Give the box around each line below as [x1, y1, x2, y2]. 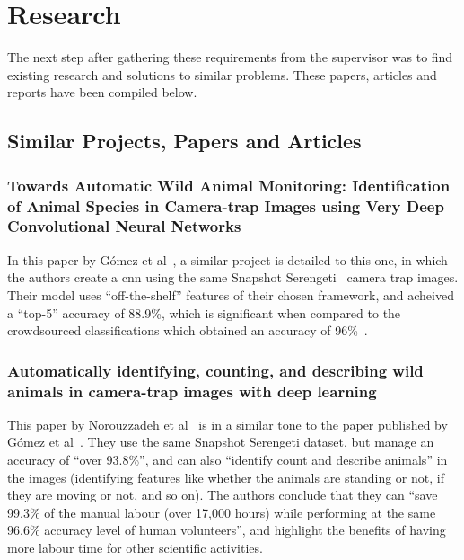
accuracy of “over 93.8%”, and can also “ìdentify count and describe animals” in [7, 450, 448, 469]
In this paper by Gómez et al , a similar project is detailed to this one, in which [7, 250, 448, 269]
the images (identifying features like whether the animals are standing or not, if [7, 467, 444, 486]
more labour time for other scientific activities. [7, 538, 263, 557]
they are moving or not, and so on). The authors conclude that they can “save [7, 485, 438, 504]
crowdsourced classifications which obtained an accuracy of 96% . [7, 321, 368, 340]
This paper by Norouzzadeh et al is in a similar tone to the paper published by [7, 414, 448, 433]
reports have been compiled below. [7, 83, 197, 102]
